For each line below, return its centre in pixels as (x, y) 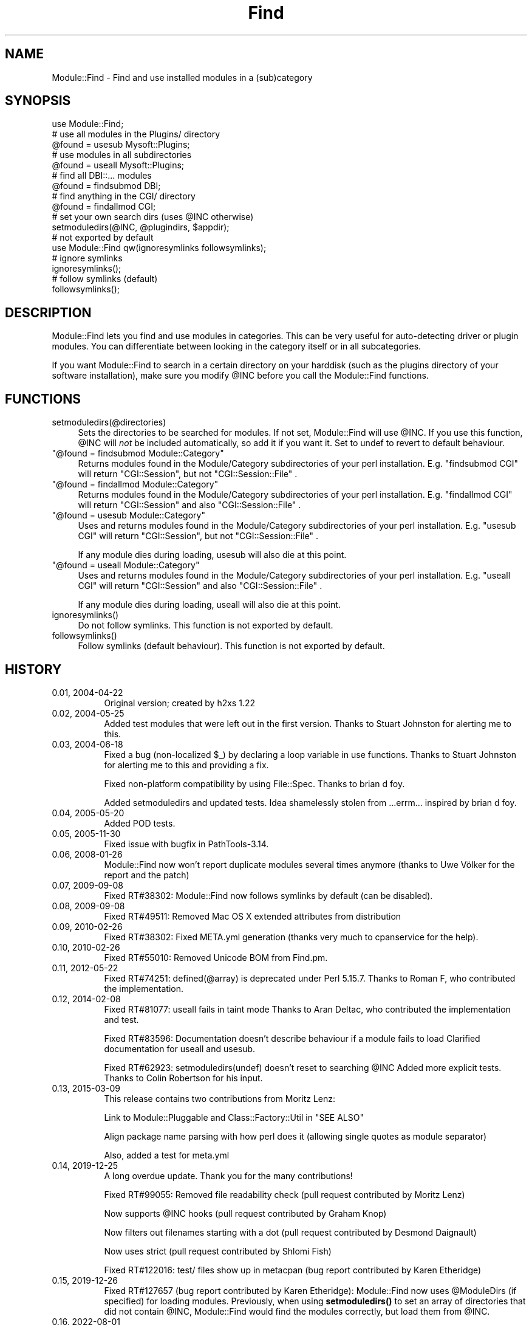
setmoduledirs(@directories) (109, 422)
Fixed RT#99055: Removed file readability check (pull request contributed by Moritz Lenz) (285, 1194)
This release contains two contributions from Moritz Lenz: (220, 1098)
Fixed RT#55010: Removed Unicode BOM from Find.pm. (216, 957)
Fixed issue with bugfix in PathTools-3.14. (186, 844)
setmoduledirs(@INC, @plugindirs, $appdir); (141, 227)
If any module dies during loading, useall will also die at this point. (209, 605)
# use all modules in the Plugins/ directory (136, 134)
